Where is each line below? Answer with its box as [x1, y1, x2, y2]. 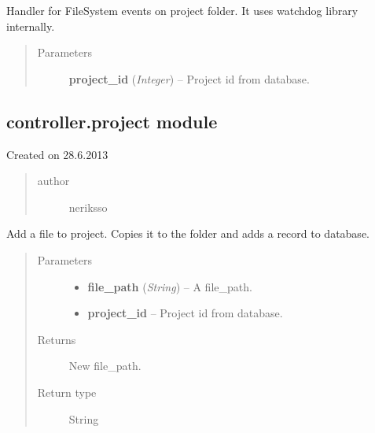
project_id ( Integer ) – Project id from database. [68, 70, 310, 87]
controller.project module [6, 109, 218, 133]
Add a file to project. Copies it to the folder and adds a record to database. [6, 225, 369, 242]
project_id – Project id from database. [87, 305, 283, 321]
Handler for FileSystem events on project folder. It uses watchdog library [6, 2, 358, 18]
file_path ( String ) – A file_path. [87, 278, 252, 294]
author [37, 172, 70, 189]
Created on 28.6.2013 [6, 146, 108, 162]
